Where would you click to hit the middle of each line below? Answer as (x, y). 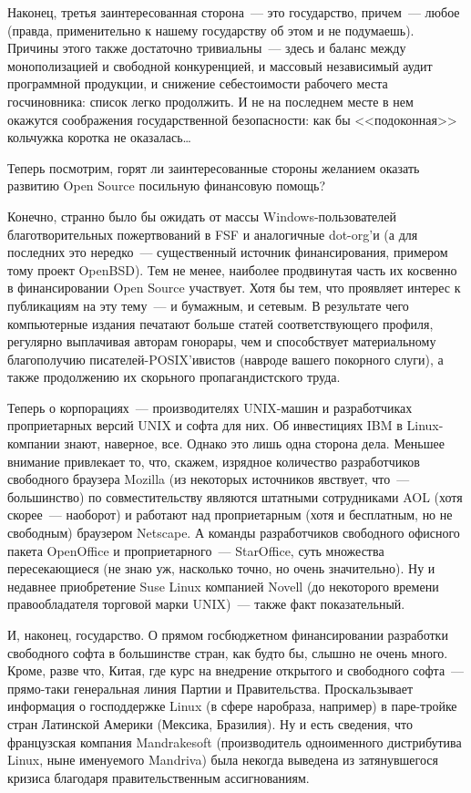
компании (34, 443)
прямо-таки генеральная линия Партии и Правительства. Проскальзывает (210, 688)
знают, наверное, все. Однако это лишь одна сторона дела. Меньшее (254, 443)
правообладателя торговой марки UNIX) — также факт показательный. (206, 604)
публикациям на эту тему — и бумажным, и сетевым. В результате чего (208, 305)
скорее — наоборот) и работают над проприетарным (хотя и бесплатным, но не (230, 515)
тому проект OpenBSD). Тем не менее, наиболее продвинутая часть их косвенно (232, 269)
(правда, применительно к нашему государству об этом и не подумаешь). (211, 30)
